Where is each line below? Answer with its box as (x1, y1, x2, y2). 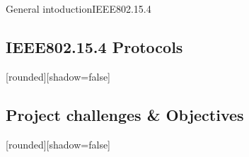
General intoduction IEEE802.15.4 (6, 1, 151, 16)
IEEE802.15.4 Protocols (6, 35, 183, 57)
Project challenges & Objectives (6, 103, 244, 125)
